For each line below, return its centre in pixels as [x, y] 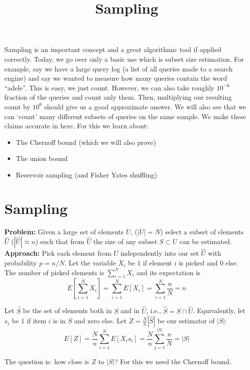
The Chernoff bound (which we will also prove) [86, 142]
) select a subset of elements [202, 231]
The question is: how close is [47, 361]
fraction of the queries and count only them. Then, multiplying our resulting [118, 97]
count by [17, 106]
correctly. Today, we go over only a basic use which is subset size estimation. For [124, 59]
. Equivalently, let [219, 310]
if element [158, 263]
